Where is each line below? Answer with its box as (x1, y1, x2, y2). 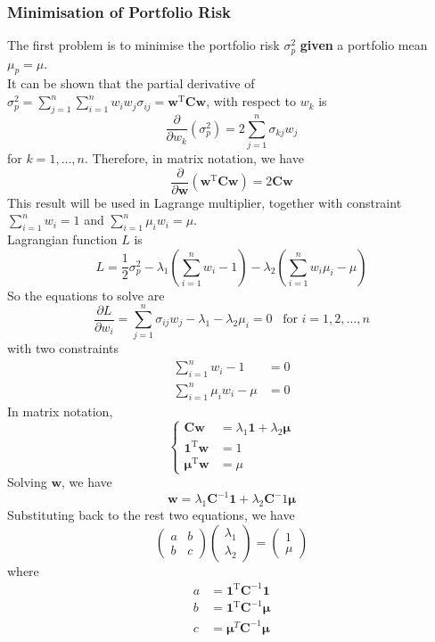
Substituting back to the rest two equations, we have (7, 506, 295, 524)
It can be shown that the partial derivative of (7, 74, 255, 93)
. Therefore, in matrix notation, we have (84, 148, 304, 167)
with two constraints (7, 339, 119, 358)
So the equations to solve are (7, 285, 165, 304)
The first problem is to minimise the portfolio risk (7, 36, 280, 54)
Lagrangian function (7, 230, 118, 249)
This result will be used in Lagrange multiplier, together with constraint (7, 193, 402, 211)
